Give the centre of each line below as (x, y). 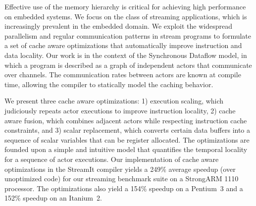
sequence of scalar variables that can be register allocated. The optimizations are (127, 139)
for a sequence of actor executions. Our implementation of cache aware (112, 159)
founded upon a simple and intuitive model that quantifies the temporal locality (126, 149)
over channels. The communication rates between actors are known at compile (123, 75)
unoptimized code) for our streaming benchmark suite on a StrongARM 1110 (122, 179)
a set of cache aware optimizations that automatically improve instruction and (123, 45)
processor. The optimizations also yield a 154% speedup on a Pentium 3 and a (124, 188)
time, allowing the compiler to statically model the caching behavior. (109, 84)
